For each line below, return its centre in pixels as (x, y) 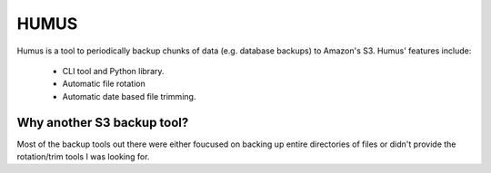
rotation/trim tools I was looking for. (83, 157)
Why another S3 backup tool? (103, 122)
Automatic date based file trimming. (129, 96)
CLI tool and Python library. (113, 71)
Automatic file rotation (104, 84)
